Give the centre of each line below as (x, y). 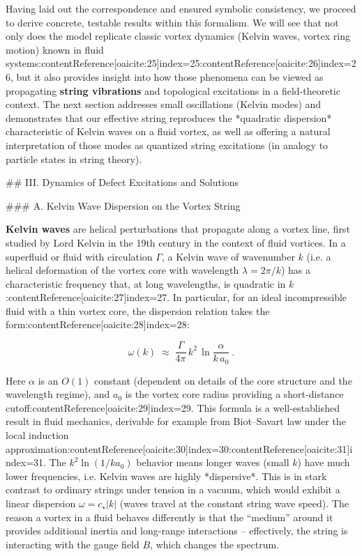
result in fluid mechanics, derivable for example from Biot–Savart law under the (176, 421)
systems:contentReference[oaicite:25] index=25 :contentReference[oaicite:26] (163, 63)
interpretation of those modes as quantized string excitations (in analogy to (167, 145)
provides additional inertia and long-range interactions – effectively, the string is (177, 531)
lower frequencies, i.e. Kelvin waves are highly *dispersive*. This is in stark (166, 476)
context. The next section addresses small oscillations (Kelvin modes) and (164, 104)
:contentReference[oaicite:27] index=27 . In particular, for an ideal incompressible (176, 297)
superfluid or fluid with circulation (79, 256)
